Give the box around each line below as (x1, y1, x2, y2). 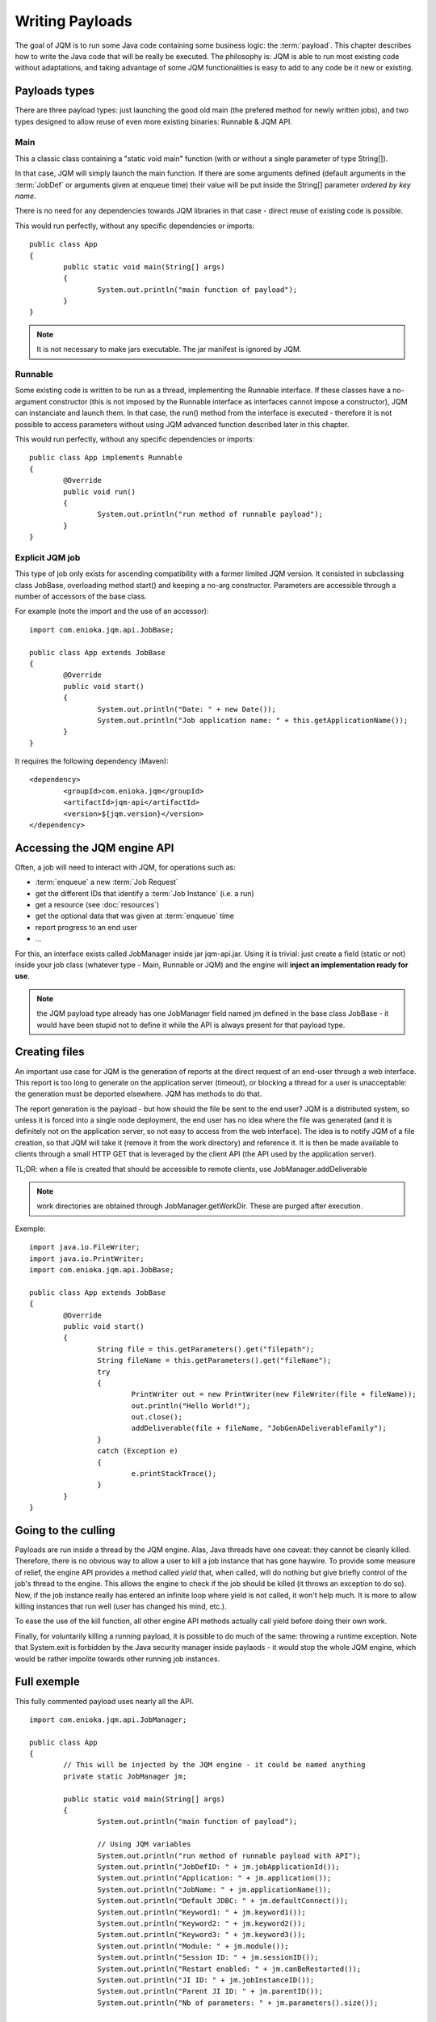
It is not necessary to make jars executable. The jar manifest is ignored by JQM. (36, 345, 302, 354)
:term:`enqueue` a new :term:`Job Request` (35, 878, 178, 887)
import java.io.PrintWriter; (29, 1254, 145, 1263)
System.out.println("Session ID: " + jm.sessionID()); (97, 1953, 319, 1962)
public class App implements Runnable (29, 453, 183, 463)
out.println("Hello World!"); (131, 1401, 251, 1411)
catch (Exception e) (97, 1446, 179, 1456)
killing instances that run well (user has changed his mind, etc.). (15, 1601, 227, 1611)
